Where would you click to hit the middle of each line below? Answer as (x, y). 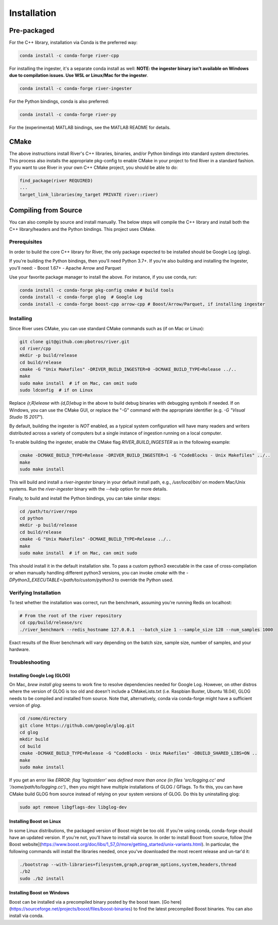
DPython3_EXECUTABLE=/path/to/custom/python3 (61, 580)
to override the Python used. (144, 580)
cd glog (29, 732)
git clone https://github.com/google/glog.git (77, 725)
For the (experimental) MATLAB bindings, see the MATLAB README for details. (90, 128)
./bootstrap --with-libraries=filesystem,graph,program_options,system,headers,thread (128, 864)
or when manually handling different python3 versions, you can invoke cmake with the (97, 573)
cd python (31, 518)
